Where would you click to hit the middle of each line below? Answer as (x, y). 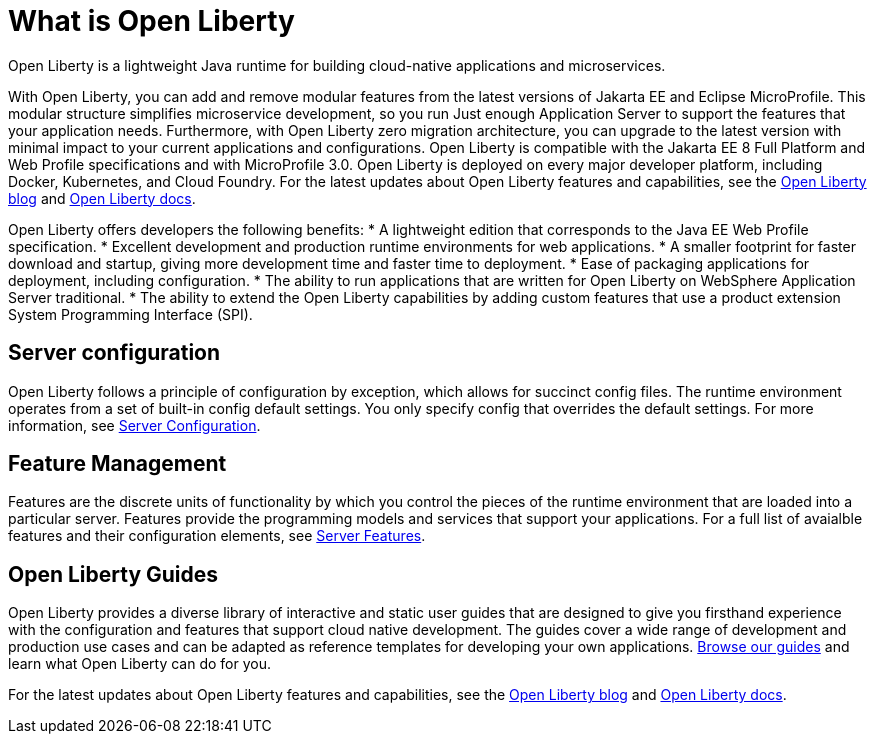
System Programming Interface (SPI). (130, 314)
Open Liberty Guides (113, 574)
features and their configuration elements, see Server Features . (217, 536)
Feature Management (117, 464)
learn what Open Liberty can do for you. (139, 664)
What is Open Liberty (151, 21)
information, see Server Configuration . (134, 425)
